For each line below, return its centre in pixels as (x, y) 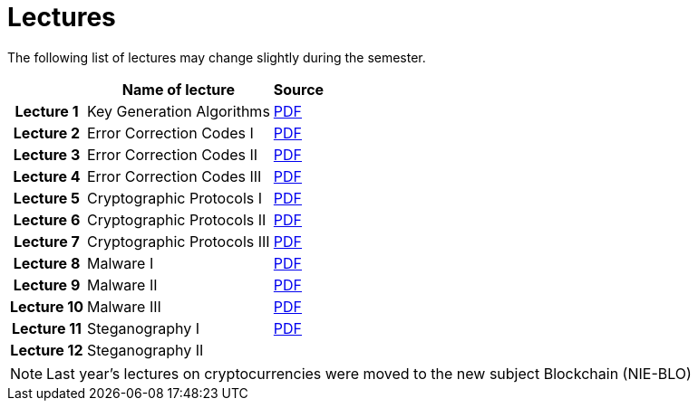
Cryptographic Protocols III (178, 241)
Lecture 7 (47, 241)
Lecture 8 (47, 263)
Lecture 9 (47, 285)
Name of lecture (178, 89)
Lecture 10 (47, 306)
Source (299, 89)
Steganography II (145, 350)
